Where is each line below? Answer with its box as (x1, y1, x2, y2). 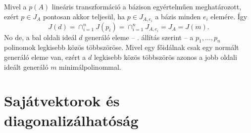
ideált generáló (4, 61, 49, 72)
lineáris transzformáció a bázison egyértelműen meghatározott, (51, 1, 242, 11)
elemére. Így (210, 11, 248, 21)
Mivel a (4, 1, 27, 11)
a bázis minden (155, 11, 201, 21)
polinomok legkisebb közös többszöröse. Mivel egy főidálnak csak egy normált (4, 42, 239, 52)
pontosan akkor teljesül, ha (43, 11, 125, 21)
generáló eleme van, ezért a (4, 52, 86, 62)
